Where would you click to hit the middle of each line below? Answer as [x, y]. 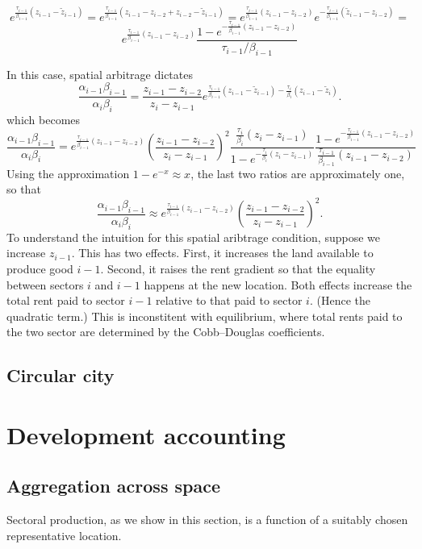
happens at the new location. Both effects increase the [278, 284]
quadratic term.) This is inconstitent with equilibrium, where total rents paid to [205, 316]
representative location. [64, 535]
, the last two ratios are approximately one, [298, 173]
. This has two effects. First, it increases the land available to [222, 253]
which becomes [44, 120]
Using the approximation [68, 173]
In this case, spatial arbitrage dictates [100, 74]
